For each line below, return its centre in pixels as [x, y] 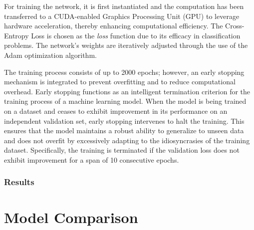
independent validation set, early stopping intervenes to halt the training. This [124, 120]
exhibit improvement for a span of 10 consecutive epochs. [92, 159]
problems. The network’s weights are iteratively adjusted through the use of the [126, 45]
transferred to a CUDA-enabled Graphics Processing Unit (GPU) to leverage [122, 16]
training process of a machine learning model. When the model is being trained [125, 101]
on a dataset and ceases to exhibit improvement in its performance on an [116, 111]
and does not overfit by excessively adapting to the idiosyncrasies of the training [127, 140]
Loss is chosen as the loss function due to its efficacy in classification [136, 35]
